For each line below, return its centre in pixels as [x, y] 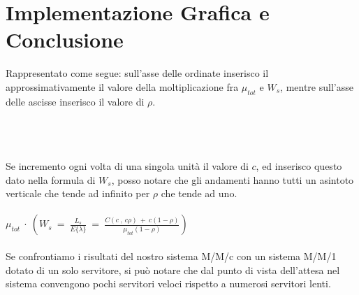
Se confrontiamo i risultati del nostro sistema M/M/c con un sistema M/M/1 [171, 256]
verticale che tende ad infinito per [78, 193]
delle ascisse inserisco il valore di [75, 101]
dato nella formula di [51, 179]
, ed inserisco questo [299, 166]
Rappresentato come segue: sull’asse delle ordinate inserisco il [137, 73]
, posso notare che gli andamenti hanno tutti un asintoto [233, 179]
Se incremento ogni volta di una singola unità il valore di [127, 166]
